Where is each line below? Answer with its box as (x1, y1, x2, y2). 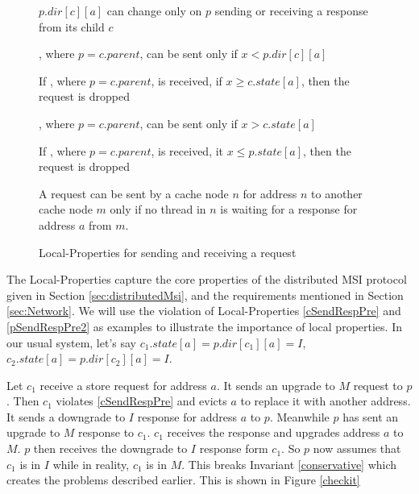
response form (199, 440, 268, 457)
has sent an (342, 408, 399, 425)
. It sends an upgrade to (216, 376, 335, 393)
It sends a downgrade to (6, 408, 126, 425)
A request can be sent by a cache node (39, 185, 229, 201)
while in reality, (52, 455, 130, 472)
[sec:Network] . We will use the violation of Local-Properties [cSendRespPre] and (6, 302, 401, 319)
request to (353, 376, 403, 393)
